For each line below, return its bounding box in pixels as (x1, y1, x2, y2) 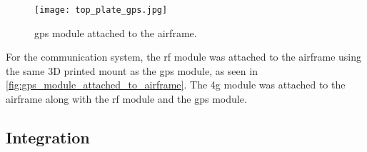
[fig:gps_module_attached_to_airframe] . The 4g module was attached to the (6, 77, 346, 92)
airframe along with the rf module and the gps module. (6, 91, 247, 106)
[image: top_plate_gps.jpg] (34, 5, 168, 15)
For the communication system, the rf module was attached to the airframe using (6, 49, 362, 64)
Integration (6, 126, 90, 148)
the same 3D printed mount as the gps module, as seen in (6, 63, 258, 78)
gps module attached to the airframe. (34, 25, 197, 40)
